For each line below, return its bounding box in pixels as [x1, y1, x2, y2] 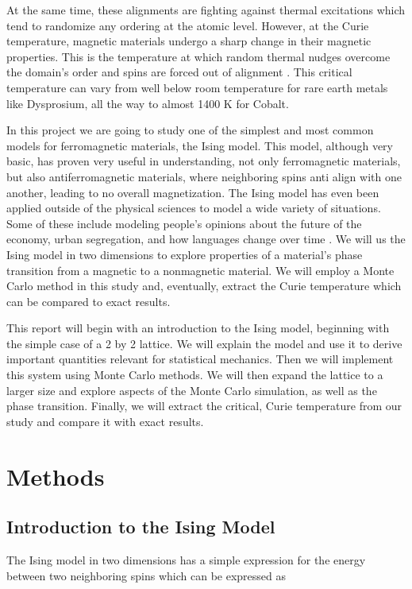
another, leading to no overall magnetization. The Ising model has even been [6, 184, 379, 200]
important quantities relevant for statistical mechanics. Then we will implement [6, 351, 394, 367]
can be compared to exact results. [6, 293, 171, 309]
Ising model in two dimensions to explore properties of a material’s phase [6, 246, 363, 262]
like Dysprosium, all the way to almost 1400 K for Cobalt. [6, 95, 289, 111]
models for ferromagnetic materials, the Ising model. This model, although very [6, 137, 394, 153]
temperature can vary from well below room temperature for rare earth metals [6, 79, 388, 95]
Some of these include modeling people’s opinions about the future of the [6, 215, 362, 231]
